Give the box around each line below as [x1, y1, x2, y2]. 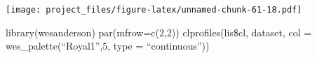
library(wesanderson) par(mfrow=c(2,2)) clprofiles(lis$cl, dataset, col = [6, 24, 312, 39]
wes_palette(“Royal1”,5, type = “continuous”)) [6, 38, 210, 53]
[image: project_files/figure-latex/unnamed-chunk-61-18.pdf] [6, 5, 302, 15]
